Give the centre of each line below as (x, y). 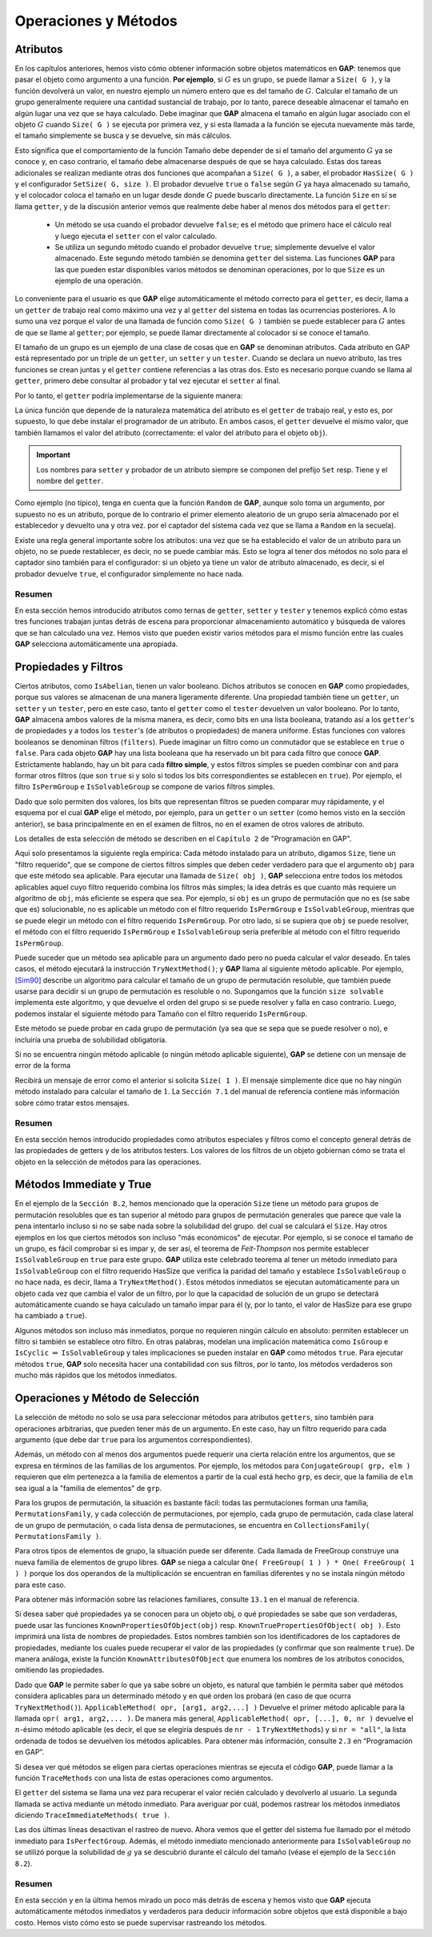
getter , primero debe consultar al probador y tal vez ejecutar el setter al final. (148, 381)
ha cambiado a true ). (51, 1316)
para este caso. (40, 1585)
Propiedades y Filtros (69, 667)
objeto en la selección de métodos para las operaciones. (108, 1162)
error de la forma (43, 1066)
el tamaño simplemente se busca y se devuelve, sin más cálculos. (123, 135)
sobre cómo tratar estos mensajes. (72, 1103)
